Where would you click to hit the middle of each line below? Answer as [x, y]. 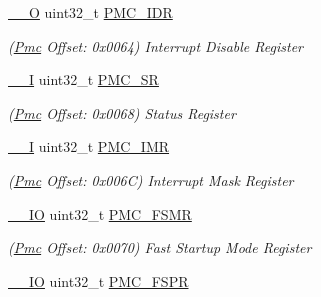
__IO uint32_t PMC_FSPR [98, 280]
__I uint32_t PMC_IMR [89, 146]
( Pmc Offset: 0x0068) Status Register [122, 112]
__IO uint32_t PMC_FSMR [100, 213]
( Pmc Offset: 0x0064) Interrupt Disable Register [155, 45]
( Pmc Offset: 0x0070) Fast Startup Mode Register [160, 247]
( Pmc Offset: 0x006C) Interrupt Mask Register [151, 179]
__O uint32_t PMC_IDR [90, 12]
